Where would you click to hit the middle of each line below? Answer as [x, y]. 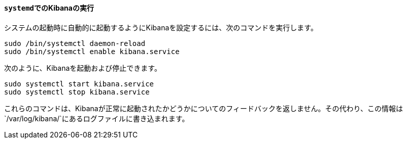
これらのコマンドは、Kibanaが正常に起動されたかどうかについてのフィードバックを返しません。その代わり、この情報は [204, 108]
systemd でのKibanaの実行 [49, 8]
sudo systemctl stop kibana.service [77, 92]
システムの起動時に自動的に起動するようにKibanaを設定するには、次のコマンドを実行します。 [161, 27]
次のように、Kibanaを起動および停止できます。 [83, 68]
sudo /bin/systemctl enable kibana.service [92, 51]
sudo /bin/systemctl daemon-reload [75, 43]
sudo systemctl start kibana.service [79, 84]
